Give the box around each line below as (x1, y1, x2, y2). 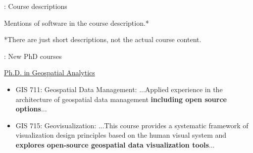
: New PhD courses (4, 51, 62, 61)
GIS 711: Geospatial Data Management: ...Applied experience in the (15, 84, 223, 94)
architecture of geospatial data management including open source (15, 94, 227, 104)
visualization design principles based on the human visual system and (15, 130, 227, 140)
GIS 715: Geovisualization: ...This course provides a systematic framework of (15, 120, 249, 130)
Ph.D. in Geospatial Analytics (4, 67, 95, 78)
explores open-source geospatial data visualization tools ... (15, 139, 215, 150)
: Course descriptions (4, 1, 67, 11)
